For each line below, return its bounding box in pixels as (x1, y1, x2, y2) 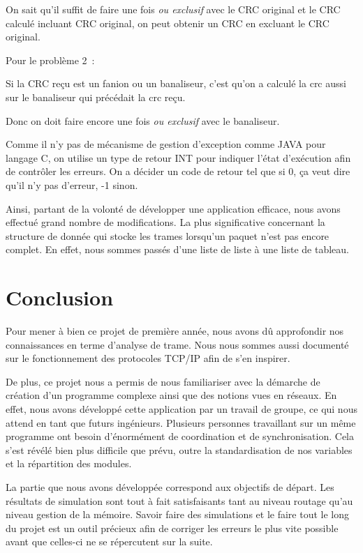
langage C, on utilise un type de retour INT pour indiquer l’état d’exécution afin (6, 150, 351, 165)
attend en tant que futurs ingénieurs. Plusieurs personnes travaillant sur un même (6, 415, 356, 430)
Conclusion (6, 283, 114, 312)
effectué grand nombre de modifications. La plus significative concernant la (6, 215, 325, 229)
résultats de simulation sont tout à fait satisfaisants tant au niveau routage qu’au (6, 493, 353, 508)
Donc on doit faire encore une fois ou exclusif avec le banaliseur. (6, 113, 280, 128)
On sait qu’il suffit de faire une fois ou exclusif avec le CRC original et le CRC (6, 2, 341, 16)
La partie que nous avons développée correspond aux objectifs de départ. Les (6, 479, 334, 494)
